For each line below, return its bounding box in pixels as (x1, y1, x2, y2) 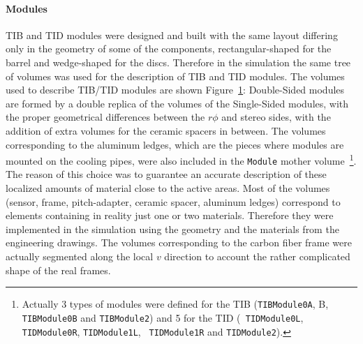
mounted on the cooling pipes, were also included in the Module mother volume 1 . (6, 151, 357, 167)
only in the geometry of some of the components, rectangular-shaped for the (6, 41, 332, 56)
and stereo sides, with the (221, 110, 331, 124)
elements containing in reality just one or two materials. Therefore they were (6, 208, 334, 223)
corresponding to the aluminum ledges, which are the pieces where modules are (6, 137, 344, 151)
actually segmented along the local (6, 249, 154, 264)
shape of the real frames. (6, 262, 111, 277)
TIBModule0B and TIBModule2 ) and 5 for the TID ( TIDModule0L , (22, 310, 304, 324)
